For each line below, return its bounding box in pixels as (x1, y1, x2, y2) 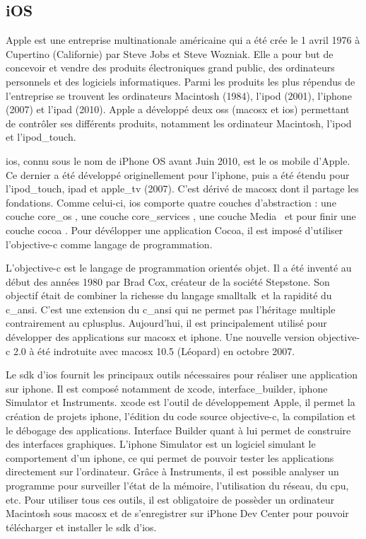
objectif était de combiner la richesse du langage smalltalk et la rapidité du (6, 288, 332, 303)
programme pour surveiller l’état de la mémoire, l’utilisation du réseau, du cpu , (6, 478, 349, 493)
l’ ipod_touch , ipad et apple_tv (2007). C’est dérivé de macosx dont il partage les (6, 181, 359, 196)
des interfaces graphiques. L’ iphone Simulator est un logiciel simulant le (6, 436, 316, 451)
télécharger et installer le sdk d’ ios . (6, 519, 157, 534)
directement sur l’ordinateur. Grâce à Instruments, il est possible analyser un (6, 464, 339, 479)
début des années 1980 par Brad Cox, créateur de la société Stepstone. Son (6, 274, 330, 289)
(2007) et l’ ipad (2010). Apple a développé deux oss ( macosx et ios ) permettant (6, 102, 350, 117)
